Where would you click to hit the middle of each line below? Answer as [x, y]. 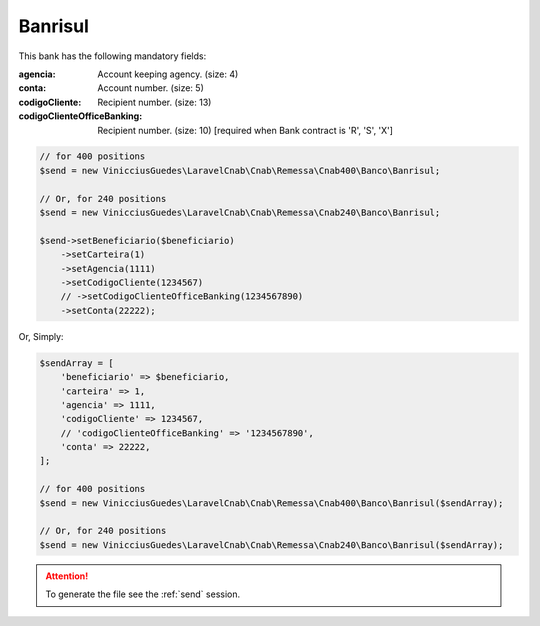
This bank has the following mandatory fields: [112, 56]
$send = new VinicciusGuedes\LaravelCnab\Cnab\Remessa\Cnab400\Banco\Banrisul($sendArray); [271, 503]
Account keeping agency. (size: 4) [168, 74]
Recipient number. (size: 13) [154, 102]
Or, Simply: [41, 336]
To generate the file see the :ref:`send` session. [143, 594]
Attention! [67, 576]
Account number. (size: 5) [150, 88]
